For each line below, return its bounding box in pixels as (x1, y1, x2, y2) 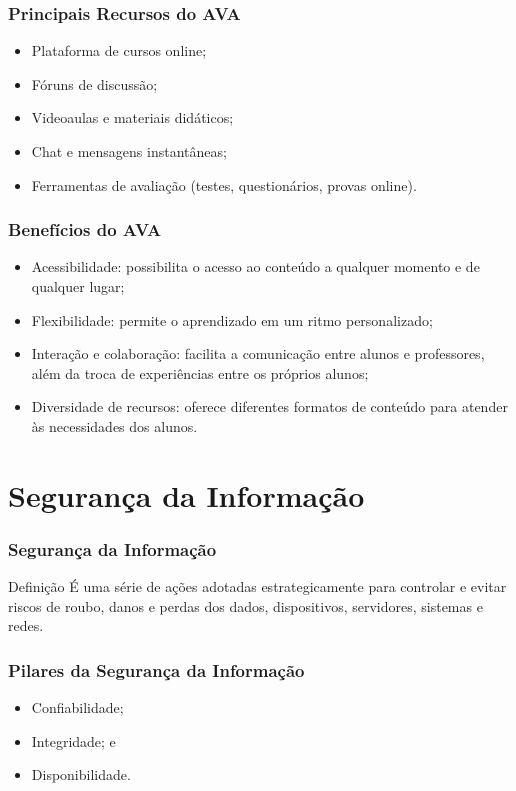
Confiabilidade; (31, 697, 124, 718)
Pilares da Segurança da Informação (8, 657, 305, 682)
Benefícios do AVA (8, 217, 162, 242)
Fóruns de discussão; (31, 73, 158, 94)
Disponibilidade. (31, 764, 131, 785)
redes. (8, 615, 44, 636)
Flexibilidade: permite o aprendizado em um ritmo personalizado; (31, 309, 433, 330)
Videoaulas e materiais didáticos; (31, 107, 234, 128)
